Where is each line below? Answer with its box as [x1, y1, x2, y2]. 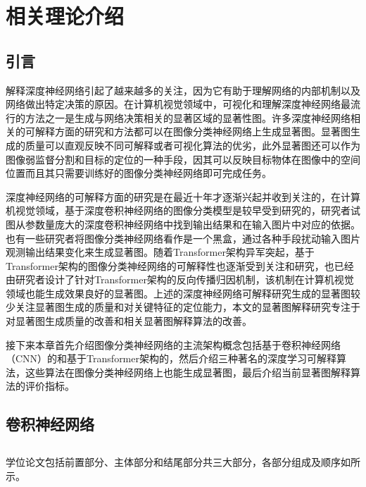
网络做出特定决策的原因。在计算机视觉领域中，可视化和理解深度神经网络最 [6, 97, 351, 111]
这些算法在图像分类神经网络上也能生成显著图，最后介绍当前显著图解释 [25, 364, 351, 379]
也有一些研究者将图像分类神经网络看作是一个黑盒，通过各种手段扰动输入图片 [6, 230, 360, 245]
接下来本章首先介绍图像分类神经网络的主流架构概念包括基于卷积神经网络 [6, 337, 341, 352]
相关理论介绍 [6, 1, 125, 30]
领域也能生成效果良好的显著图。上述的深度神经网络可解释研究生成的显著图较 [6, 285, 360, 300]
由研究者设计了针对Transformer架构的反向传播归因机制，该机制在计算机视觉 [6, 272, 354, 287]
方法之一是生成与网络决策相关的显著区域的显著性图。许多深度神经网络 [25, 110, 351, 125]
